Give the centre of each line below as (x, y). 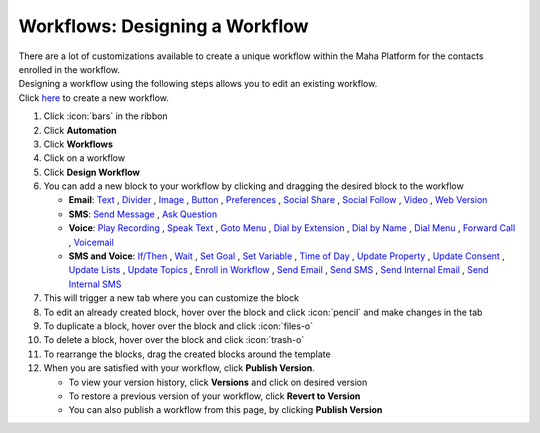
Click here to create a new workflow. (94, 97)
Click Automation (80, 130)
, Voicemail (91, 242)
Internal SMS (95, 284)
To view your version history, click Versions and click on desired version (218, 382)
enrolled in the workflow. (69, 69)
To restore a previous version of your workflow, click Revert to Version (214, 396)
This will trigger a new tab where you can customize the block (171, 298)
